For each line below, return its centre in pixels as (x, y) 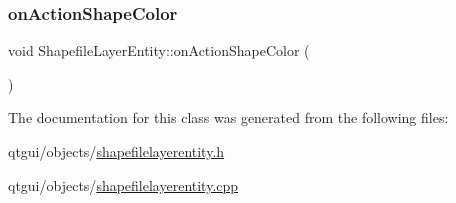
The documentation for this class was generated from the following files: (228, 117)
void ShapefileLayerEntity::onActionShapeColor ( (159, 50)
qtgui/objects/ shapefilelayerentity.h (116, 151)
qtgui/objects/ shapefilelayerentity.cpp (123, 184)
